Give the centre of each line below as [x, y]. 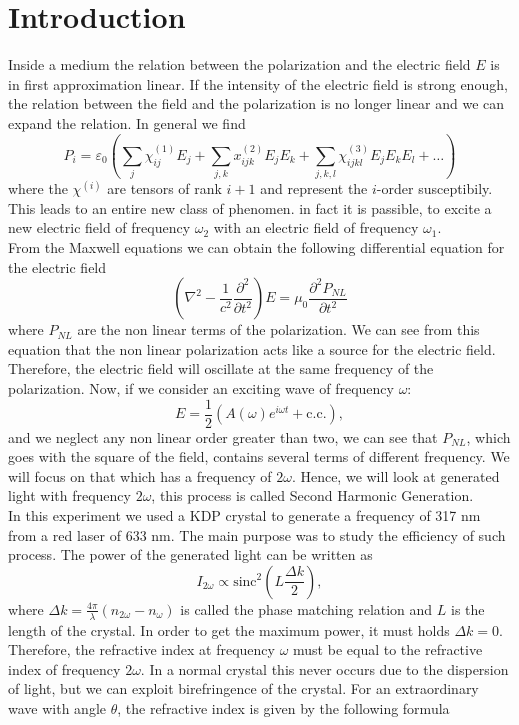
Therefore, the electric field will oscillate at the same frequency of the [221, 368]
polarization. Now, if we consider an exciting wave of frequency [201, 387]
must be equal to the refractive [388, 649]
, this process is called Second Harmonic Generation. [312, 495]
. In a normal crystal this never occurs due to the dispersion [324, 668]
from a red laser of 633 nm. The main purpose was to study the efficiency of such [257, 534]
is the [468, 608]
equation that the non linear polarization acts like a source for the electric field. [252, 348]
